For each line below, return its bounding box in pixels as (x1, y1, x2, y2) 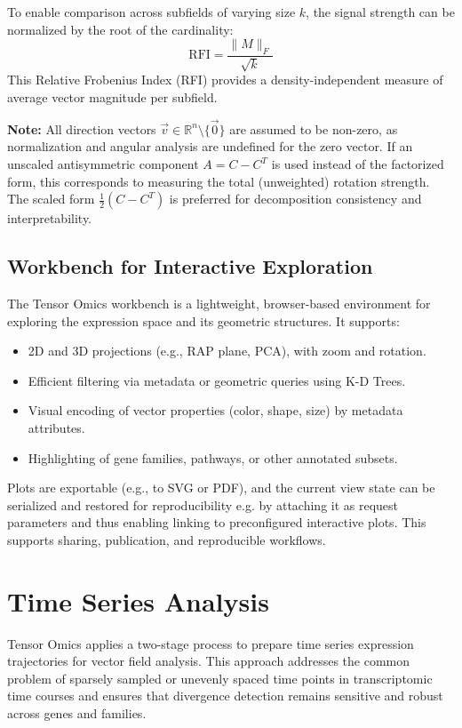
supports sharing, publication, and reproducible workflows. (7, 530, 326, 548)
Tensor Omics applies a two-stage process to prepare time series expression (7, 634, 414, 652)
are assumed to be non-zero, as (229, 119, 398, 138)
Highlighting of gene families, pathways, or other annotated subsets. (28, 448, 398, 467)
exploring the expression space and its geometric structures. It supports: (7, 311, 400, 330)
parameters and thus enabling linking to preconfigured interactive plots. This (7, 513, 426, 532)
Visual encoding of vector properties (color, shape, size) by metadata (28, 401, 403, 420)
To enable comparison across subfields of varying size (7, 3, 296, 20)
